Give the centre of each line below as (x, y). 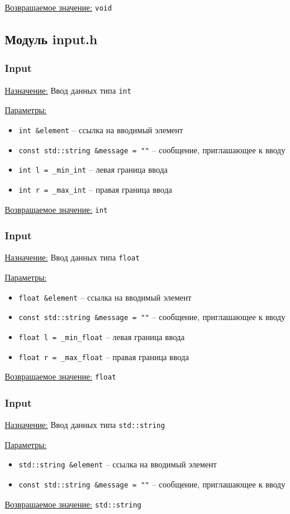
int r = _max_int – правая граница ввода (95, 189)
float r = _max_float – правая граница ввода (104, 356)
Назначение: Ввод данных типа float (72, 257)
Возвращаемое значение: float (61, 376)
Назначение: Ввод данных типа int (68, 90)
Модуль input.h (51, 39)
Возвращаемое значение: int (56, 209)
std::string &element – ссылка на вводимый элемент (118, 464)
